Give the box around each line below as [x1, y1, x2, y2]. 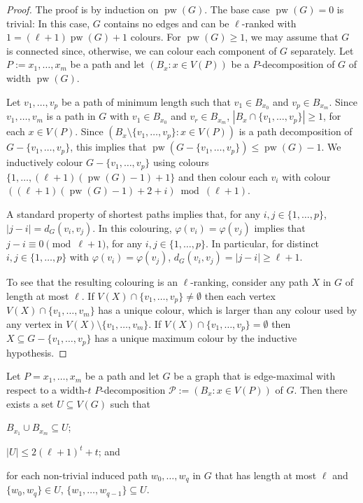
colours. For [130, 29, 181, 44]
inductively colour [6, 155, 83, 170]
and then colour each [178, 169, 268, 184]
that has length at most [215, 467, 317, 482]
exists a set [6, 396, 54, 411]
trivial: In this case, [6, 15, 90, 30]
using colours [153, 155, 209, 170]
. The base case [204, 2, 270, 16]
